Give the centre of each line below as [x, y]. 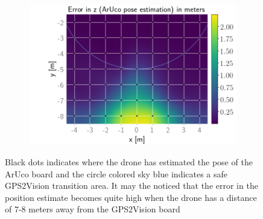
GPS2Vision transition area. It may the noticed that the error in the [131, 186]
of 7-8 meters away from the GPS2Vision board [93, 209]
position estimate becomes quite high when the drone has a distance [131, 197]
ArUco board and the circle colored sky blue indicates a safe [116, 173]
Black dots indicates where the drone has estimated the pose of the [129, 162]
